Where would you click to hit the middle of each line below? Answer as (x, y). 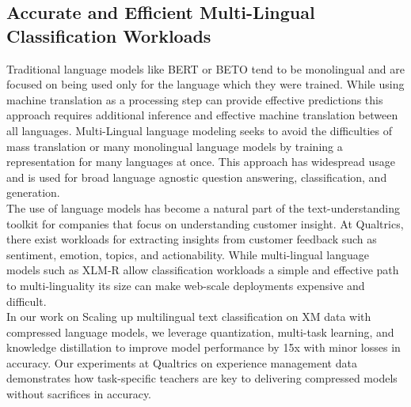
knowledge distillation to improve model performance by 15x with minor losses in (204, 347)
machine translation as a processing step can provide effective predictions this (195, 99)
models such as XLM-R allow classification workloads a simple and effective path (203, 270)
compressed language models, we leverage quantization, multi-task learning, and (200, 332)
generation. (33, 192)
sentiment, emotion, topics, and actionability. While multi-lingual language (188, 254)
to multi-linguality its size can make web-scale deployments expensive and (186, 285)
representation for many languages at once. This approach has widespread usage (201, 162)
